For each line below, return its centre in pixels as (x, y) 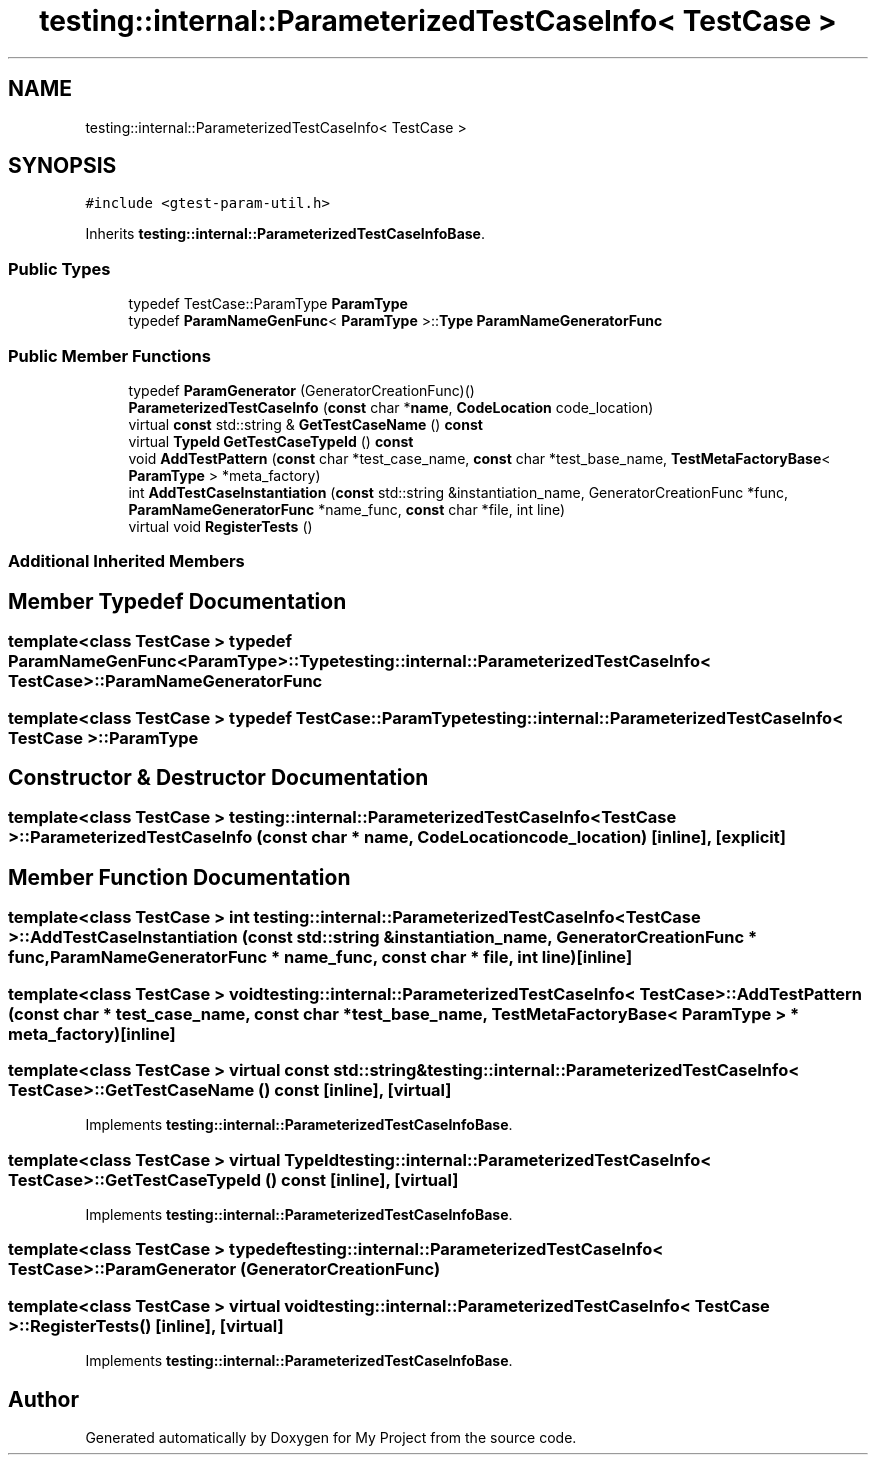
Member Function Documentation (179, 877)
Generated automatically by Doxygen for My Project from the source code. (331, 1438)
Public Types (59, 268)
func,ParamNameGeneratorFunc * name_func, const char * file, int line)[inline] (320, 957)
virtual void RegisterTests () (220, 526)
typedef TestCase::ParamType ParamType (268, 304)
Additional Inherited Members (126, 561)
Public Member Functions (109, 355)
